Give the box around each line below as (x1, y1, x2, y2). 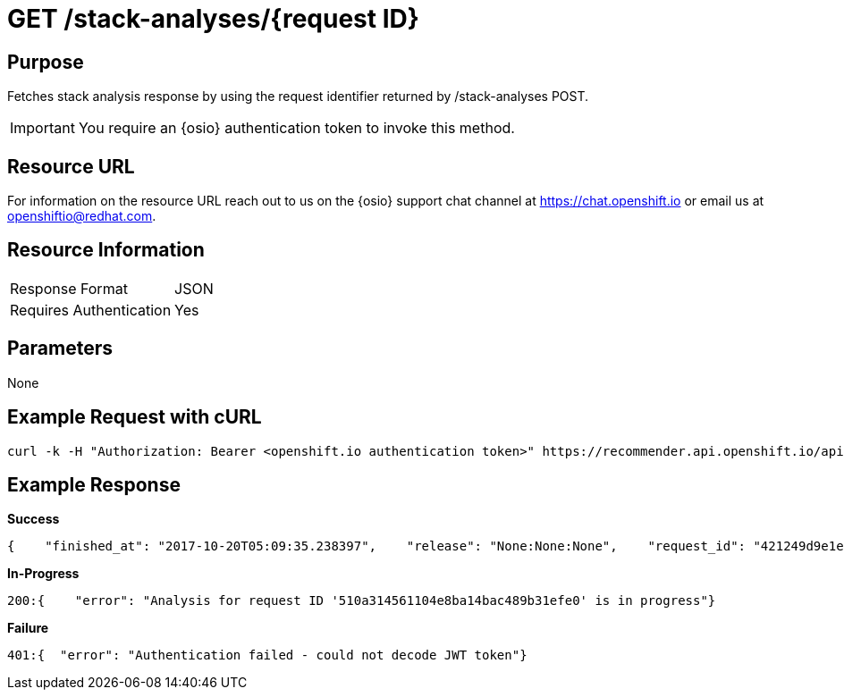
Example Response (7, 473, 181, 496)
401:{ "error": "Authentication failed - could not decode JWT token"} (7, 648, 527, 663)
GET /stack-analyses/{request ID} (7, 4, 419, 34)
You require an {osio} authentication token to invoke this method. (78, 119, 515, 138)
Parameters (7, 337, 113, 360)
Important (10, 119, 75, 138)
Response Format (10, 279, 128, 298)
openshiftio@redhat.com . (7, 208, 156, 224)
